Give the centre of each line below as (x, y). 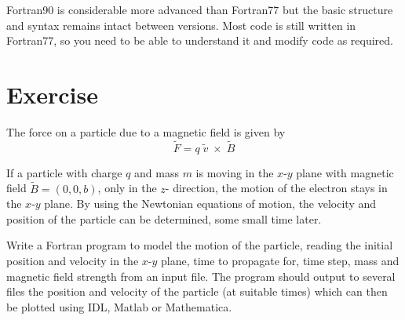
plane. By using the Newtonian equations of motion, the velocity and (210, 204)
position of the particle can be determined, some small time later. (164, 218)
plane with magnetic (345, 172)
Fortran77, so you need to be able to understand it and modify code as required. (200, 40)
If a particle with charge (64, 172)
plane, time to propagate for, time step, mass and (280, 260)
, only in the (127, 188)
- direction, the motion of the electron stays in (276, 188)
